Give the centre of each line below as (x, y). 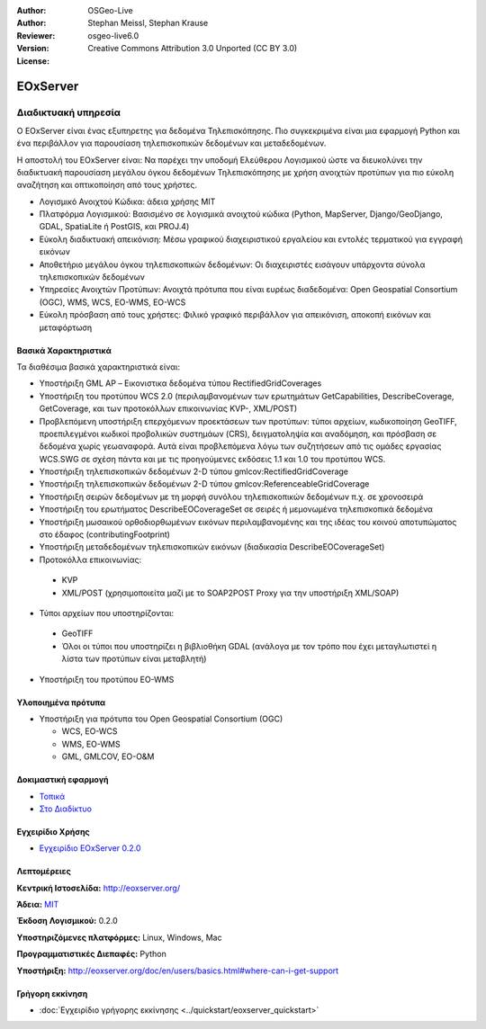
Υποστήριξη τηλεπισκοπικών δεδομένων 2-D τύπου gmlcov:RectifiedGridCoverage (194, 471)
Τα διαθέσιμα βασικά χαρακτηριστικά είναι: (98, 367)
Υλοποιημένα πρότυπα (61, 702)
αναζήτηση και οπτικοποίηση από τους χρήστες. (107, 185)
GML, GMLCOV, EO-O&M (108, 756)
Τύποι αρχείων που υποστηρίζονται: (107, 613)
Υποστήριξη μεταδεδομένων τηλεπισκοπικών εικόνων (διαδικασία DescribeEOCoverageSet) (212, 547)
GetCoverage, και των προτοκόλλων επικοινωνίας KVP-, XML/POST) (168, 408)
